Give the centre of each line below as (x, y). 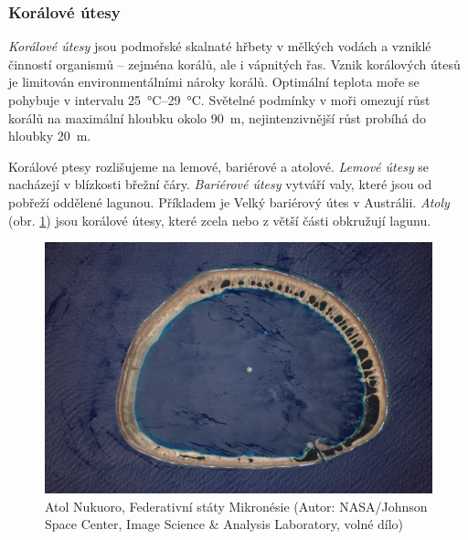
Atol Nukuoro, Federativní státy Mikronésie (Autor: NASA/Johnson (236, 506)
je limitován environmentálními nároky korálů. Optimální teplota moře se (214, 82)
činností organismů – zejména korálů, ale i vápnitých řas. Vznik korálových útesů (234, 64)
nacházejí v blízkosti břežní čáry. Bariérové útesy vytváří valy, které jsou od (220, 184)
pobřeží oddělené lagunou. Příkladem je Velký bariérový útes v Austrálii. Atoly (229, 201)
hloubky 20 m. (50, 136)
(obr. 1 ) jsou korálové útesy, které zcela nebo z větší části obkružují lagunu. (220, 220)
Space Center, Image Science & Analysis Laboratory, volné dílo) (224, 524)
